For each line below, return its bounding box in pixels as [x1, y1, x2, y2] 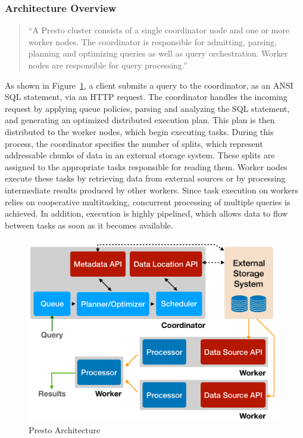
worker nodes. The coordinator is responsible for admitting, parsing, [28, 35, 277, 48]
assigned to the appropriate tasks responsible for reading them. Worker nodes [5, 160, 288, 173]
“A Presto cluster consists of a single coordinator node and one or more [28, 24, 290, 36]
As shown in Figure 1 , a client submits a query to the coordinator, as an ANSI [5, 79, 293, 91]
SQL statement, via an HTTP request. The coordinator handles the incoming [5, 90, 288, 103]
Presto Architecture [29, 423, 101, 436]
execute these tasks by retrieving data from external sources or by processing [5, 172, 286, 184]
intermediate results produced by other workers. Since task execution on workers [5, 183, 299, 196]
